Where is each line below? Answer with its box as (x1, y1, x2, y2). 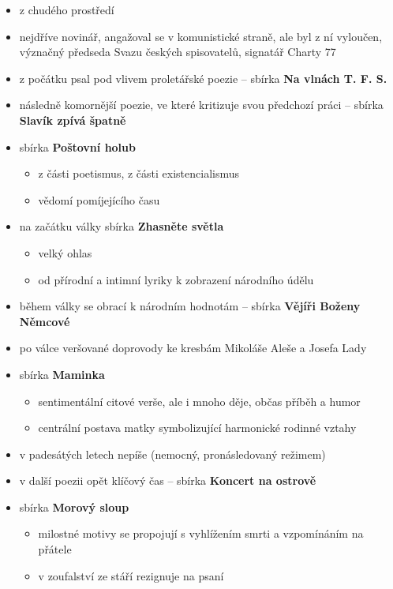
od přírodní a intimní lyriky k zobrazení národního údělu (38, 271, 314, 287)
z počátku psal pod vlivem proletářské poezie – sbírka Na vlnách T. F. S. (19, 69, 387, 86)
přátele (38, 541, 72, 557)
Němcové (19, 313, 70, 329)
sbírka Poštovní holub (19, 138, 136, 155)
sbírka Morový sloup (19, 498, 129, 515)
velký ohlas (38, 244, 92, 261)
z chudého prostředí (19, 2, 114, 17)
